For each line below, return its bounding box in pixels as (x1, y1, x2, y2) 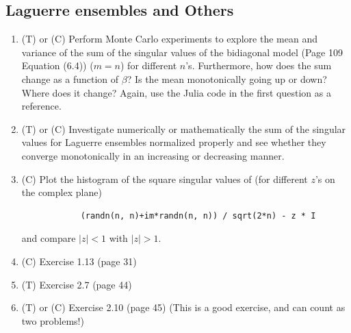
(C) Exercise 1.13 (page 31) (21, 254, 137, 268)
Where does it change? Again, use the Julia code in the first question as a (21, 85, 331, 99)
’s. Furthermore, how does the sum (185, 58, 332, 73)
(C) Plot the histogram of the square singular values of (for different (21, 171, 308, 186)
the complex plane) (21, 185, 102, 199)
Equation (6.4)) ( (21, 58, 94, 73)
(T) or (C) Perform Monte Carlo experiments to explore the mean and (21, 32, 317, 46)
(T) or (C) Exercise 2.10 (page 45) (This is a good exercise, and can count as (21, 300, 346, 314)
